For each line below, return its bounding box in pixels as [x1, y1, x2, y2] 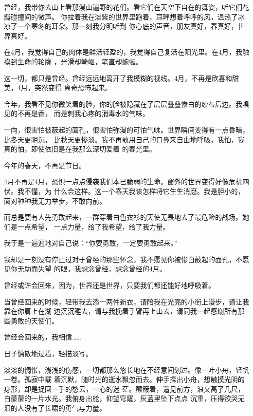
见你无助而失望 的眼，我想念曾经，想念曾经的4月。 [4, 264, 166, 274]
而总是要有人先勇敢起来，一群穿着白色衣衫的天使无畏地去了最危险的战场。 [4, 212, 242, 222]
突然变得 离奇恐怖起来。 [34, 82, 112, 93]
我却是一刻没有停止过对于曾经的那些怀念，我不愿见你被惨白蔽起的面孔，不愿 [4, 254, 249, 264]
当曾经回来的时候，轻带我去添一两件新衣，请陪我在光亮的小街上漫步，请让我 [4, 296, 249, 306]
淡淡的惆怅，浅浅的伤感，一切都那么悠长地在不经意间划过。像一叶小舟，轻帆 [4, 364, 249, 375]
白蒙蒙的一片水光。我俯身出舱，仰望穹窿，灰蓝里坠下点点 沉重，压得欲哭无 [4, 393, 245, 403]
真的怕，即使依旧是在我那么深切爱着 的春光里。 [4, 144, 156, 154]
